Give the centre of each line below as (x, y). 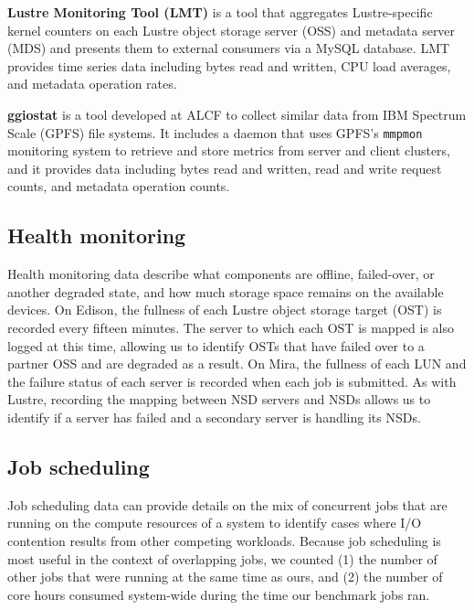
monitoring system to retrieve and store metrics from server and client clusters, (229, 150)
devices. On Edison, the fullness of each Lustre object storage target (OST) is (225, 310)
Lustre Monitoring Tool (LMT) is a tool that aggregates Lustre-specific (220, 12)
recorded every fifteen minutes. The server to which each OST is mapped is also (231, 327)
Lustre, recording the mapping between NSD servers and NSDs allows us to (219, 399)
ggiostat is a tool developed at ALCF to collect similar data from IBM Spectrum (237, 114)
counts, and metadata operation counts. (119, 186)
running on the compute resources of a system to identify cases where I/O (215, 523)
